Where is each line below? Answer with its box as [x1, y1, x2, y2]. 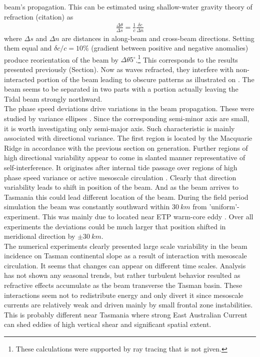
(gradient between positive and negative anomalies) [91, 43, 248, 53]
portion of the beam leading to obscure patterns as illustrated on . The [36, 74, 254, 84]
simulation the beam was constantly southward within [4, 201, 170, 212]
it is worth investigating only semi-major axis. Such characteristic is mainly [4, 123, 235, 133]
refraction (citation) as [4, 11, 73, 22]
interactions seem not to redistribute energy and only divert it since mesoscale [4, 289, 243, 300]
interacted [4, 74, 35, 84]
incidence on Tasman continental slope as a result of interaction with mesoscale [4, 250, 247, 261]
